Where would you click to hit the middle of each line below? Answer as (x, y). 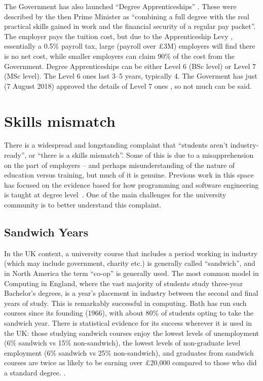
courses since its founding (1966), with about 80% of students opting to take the (129, 313)
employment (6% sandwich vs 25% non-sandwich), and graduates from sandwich (129, 352)
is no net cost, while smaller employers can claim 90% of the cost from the (120, 56)
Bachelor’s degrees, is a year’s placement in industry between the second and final (131, 293)
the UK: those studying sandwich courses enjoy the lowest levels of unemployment (131, 333)
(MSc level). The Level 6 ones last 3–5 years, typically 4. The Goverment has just (131, 76)
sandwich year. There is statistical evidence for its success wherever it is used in (128, 322)
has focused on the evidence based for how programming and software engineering (131, 184)
